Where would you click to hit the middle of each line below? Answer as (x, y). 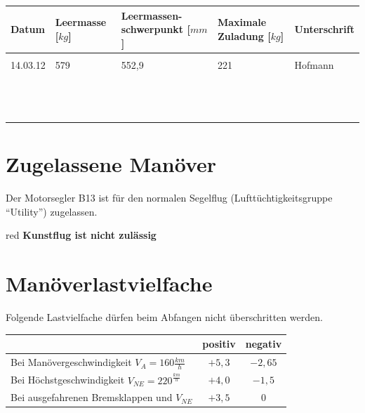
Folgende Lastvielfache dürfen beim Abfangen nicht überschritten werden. (164, 317)
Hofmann (314, 64)
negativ (264, 344)
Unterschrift (324, 29)
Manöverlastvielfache (109, 283)
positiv (219, 344)
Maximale (242, 22)
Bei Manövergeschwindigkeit (71, 362)
